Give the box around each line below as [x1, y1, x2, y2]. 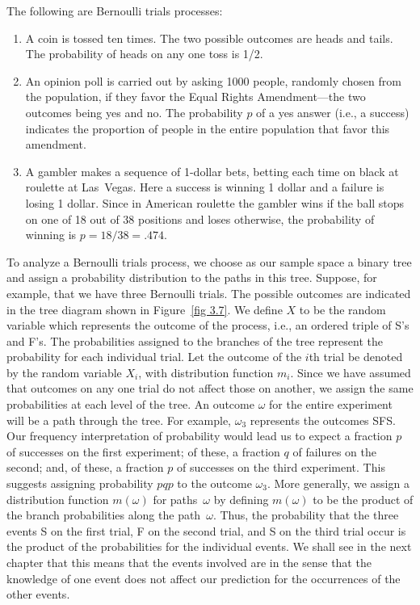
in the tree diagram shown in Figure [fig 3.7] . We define [6, 300, 283, 317]
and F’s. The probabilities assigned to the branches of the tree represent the [6, 332, 383, 349]
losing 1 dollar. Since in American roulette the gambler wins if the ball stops [25, 194, 405, 211]
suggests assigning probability [6, 475, 153, 492]
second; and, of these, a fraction [6, 459, 164, 476]
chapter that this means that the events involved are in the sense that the [6, 554, 372, 570]
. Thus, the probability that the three [212, 506, 399, 523]
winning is [25, 226, 77, 243]
